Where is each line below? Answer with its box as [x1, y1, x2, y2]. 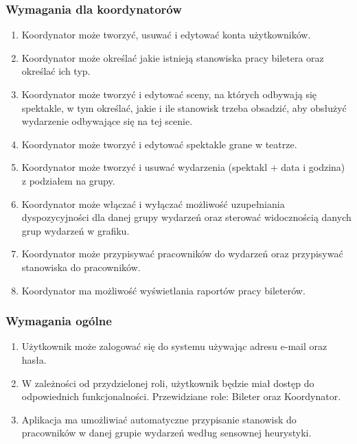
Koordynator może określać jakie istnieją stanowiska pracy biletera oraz [21, 50, 324, 65]
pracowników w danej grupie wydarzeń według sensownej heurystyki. [21, 425, 312, 440]
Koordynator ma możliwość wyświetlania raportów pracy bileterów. [21, 283, 306, 297]
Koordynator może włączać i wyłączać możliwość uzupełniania [21, 196, 285, 211]
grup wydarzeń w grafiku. [21, 223, 130, 237]
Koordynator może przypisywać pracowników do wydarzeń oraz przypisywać [21, 246, 343, 261]
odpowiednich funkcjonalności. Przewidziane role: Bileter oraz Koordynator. [21, 389, 341, 404]
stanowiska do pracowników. [21, 259, 141, 274]
